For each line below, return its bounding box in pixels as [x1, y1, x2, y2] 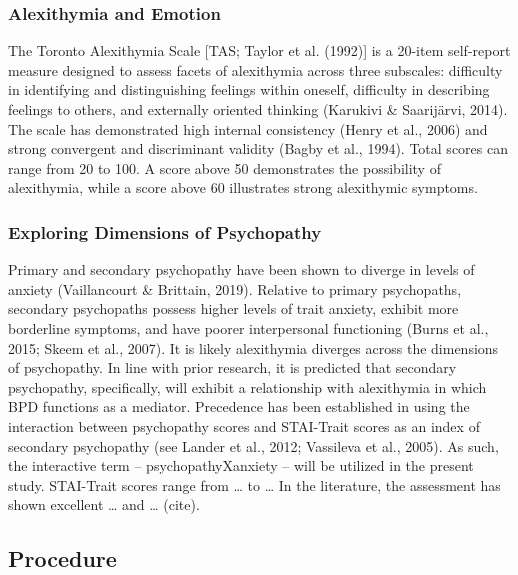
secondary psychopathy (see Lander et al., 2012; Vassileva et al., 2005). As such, [8, 435, 499, 456]
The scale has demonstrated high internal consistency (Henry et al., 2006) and [8, 118, 488, 139]
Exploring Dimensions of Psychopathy [8, 219, 322, 244]
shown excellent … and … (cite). [8, 494, 200, 515]
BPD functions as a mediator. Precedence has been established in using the [8, 396, 470, 417]
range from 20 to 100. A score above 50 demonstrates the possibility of [8, 157, 441, 178]
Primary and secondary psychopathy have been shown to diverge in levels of [8, 259, 475, 280]
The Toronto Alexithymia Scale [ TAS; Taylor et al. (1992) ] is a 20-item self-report [8, 40, 511, 61]
